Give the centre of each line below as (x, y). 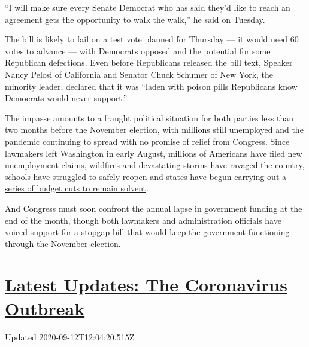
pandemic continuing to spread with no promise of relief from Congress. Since (147, 141)
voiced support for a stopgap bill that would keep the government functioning (147, 232)
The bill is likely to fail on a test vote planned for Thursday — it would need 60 (152, 39)
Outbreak (45, 308)
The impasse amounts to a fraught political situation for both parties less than (149, 118)
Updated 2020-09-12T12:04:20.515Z (70, 337)
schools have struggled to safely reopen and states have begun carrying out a (146, 176)
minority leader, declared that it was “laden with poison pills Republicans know (151, 86)
